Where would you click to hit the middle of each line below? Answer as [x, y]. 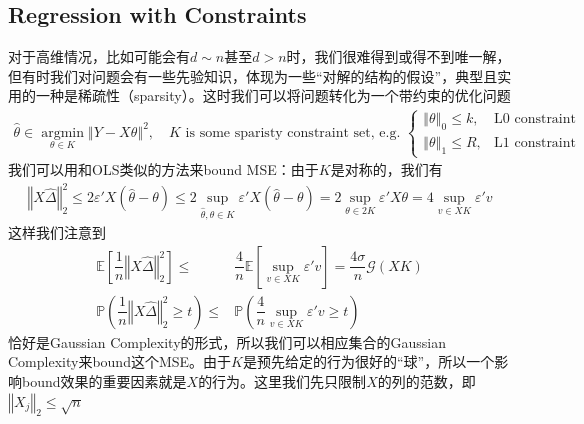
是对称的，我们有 [386, 169]
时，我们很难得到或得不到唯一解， [398, 56]
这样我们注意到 [57, 232]
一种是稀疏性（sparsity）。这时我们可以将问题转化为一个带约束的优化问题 [273, 95]
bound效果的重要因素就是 [104, 380]
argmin [62, 132]
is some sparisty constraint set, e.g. [293, 132]
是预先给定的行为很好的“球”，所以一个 [368, 361]
